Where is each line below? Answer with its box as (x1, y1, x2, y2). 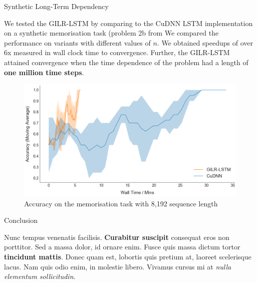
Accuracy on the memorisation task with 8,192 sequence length (24, 198, 218, 208)
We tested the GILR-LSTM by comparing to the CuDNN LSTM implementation (4, 18, 253, 28)
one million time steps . (4, 67, 84, 77)
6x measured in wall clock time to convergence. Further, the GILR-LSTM (4, 47, 230, 58)
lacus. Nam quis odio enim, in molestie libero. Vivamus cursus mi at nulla (4, 261, 231, 271)
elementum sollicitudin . (4, 271, 76, 281)
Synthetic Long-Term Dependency (4, 1, 109, 11)
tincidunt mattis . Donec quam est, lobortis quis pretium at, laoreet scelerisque (4, 251, 251, 261)
